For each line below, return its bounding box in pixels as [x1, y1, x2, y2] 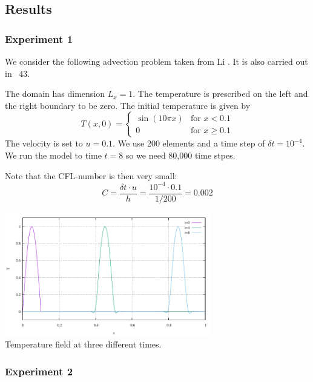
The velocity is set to [5, 137, 83, 150]
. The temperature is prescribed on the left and [133, 87, 308, 100]
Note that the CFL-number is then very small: [5, 169, 177, 182]
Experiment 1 [5, 31, 73, 46]
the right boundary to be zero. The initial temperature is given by [5, 99, 251, 111]
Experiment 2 [5, 363, 73, 378]
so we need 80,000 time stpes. [125, 148, 236, 161]
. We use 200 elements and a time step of [113, 137, 265, 150]
